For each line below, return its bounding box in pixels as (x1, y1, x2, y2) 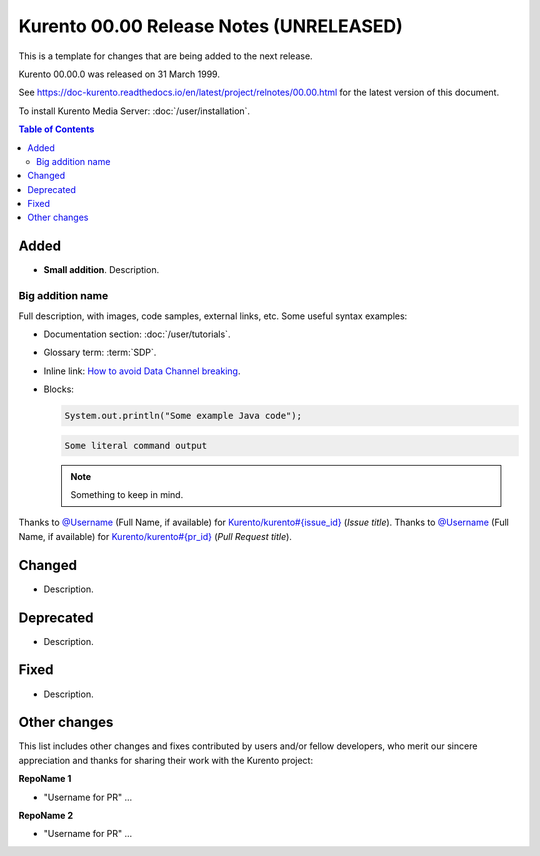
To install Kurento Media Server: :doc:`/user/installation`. (18, 105, 250, 117)
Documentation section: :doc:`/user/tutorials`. (43, 328, 231, 340)
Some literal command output (64, 440, 208, 451)
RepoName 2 (18, 809, 74, 821)
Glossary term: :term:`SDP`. (43, 346, 157, 359)
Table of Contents (18, 123, 95, 135)
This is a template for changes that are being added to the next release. (18, 50, 314, 62)
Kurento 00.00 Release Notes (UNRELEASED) (18, 15, 404, 37)
